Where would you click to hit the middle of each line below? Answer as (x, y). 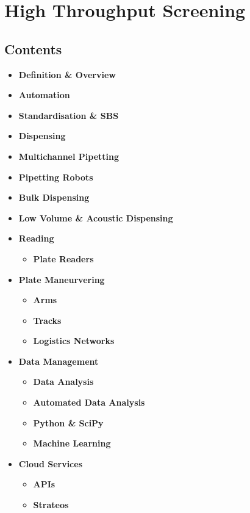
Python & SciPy (68, 422)
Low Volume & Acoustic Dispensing (96, 217)
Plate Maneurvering (62, 279)
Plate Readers (63, 258)
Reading (36, 238)
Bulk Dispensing (54, 197)
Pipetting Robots (56, 177)
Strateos (51, 505)
